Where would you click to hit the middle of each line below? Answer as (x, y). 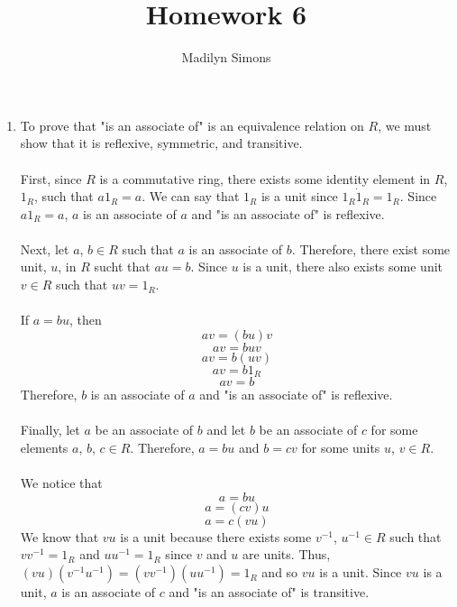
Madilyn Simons (226, 57)
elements (44, 448)
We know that (59, 536)
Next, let (45, 248)
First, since (51, 178)
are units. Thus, (287, 554)
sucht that (122, 267)
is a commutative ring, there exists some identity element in (265, 178)
